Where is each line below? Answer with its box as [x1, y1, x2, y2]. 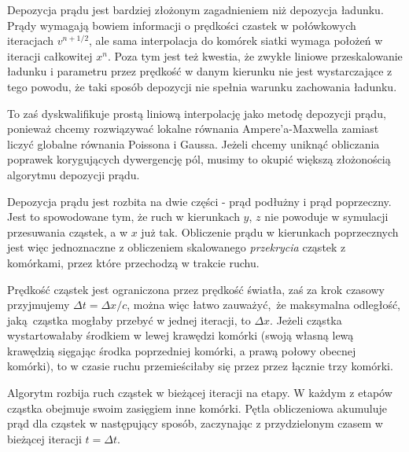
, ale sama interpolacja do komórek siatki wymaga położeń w [89, 32, 383, 49]
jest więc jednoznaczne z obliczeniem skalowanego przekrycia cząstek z [7, 239, 346, 255]
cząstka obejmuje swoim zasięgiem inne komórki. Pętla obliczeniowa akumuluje [7, 399, 388, 416]
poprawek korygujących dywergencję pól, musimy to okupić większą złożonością [7, 151, 391, 167]
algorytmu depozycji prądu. [7, 166, 140, 182]
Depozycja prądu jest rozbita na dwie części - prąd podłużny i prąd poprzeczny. [7, 193, 392, 209]
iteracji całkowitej [7, 47, 93, 64]
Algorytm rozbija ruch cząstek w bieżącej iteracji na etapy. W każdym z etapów [7, 384, 392, 401]
